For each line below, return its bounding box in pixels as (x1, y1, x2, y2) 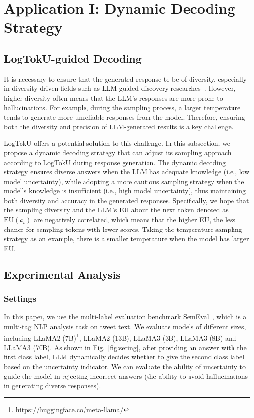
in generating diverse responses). (4, 380, 101, 391)
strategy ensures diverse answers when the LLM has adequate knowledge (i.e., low (4, 167, 250, 177)
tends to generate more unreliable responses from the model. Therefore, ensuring (4, 112, 245, 122)
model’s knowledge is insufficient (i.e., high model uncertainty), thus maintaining (4, 186, 246, 196)
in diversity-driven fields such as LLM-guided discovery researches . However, (4, 83, 236, 93)
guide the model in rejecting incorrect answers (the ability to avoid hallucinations (4, 371, 248, 381)
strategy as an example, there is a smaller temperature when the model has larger (4, 233, 249, 244)
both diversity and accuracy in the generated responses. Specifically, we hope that (4, 195, 249, 205)
